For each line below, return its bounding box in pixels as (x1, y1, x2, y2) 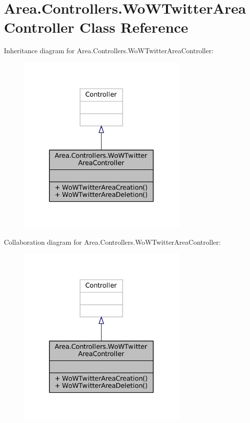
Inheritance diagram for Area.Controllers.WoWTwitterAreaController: (4, 45, 214, 56)
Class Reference (79, 17, 188, 37)
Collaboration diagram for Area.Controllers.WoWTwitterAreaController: (4, 236, 221, 247)
